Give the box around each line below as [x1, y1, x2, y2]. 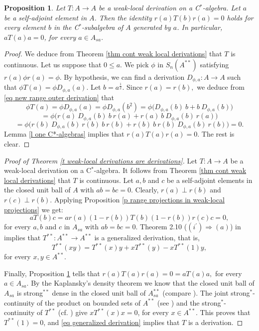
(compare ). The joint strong [162, 288, 250, 298]
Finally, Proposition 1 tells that [4, 268, 100, 278]
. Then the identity [94, 12, 152, 22]
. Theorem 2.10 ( [135, 221, 187, 232]
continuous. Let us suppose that [4, 59, 102, 69]
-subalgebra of [82, 22, 123, 32]
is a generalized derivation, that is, [94, 232, 200, 243]
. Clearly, [131, 184, 159, 195]
